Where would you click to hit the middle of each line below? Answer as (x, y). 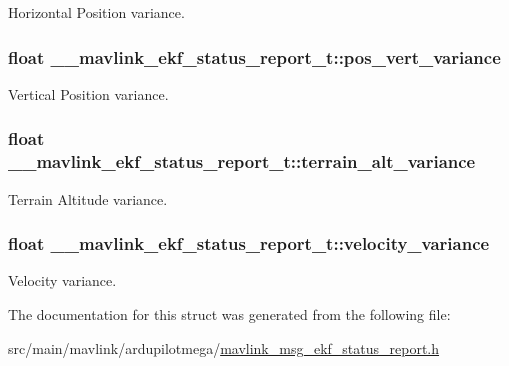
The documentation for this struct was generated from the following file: (229, 313)
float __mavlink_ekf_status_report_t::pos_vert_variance (254, 56)
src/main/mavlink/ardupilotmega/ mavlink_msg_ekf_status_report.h (224, 347)
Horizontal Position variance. (96, 12)
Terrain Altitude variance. (88, 198)
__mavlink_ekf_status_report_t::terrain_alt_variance (242, 161)
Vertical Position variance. (88, 93)
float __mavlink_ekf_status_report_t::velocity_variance (249, 243)
